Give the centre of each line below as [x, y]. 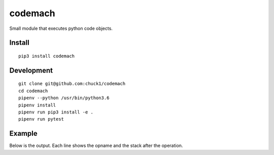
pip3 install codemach [47, 56]
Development [31, 70]
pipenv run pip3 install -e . [56, 112]
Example [23, 133]
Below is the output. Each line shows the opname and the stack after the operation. [96, 146]
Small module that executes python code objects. [61, 28]
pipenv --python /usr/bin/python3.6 [64, 98]
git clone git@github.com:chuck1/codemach [72, 84]
